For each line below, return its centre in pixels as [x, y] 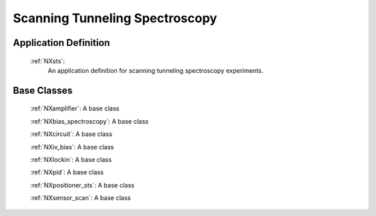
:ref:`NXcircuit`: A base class [71, 134]
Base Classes [43, 90]
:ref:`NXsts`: [48, 61]
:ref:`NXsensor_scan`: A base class [81, 198]
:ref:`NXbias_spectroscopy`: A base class [89, 121]
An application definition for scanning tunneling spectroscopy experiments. [156, 70]
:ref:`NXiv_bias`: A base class [72, 147]
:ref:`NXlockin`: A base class [71, 159]
